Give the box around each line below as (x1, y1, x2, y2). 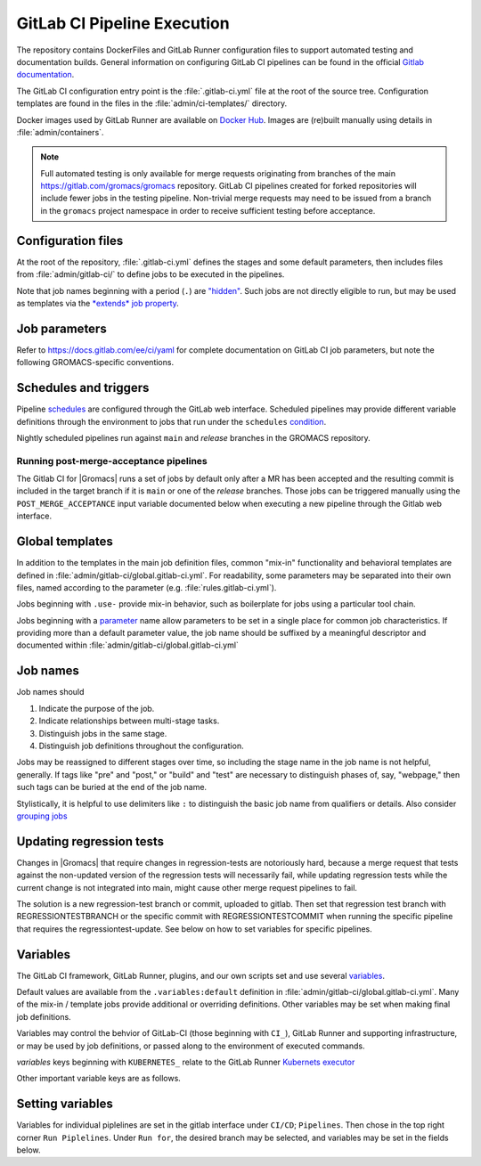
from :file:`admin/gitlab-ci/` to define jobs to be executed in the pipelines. (16, 269, 285, 280)
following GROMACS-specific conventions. (16, 357, 174, 368)
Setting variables (16, 1097, 113, 1112)
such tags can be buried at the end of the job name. (16, 782, 208, 793)
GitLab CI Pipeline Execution (16, 13, 231, 33)
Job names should (16, 687, 85, 697)
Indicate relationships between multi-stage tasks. (38, 715, 220, 726)
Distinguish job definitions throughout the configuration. (38, 740, 244, 751)
